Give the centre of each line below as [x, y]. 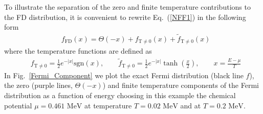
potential [18, 105]
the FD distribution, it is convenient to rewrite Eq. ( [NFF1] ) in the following [125, 17]
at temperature [108, 105]
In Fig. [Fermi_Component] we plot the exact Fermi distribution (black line [124, 75]
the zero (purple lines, [38, 85]
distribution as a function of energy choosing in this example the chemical [120, 95]
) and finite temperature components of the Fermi [181, 85]
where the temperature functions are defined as [78, 51]
